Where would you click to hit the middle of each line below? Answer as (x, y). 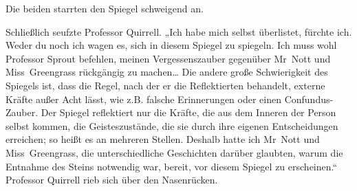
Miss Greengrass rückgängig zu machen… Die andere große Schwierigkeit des (167, 72)
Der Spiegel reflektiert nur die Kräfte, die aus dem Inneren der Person (188, 112)
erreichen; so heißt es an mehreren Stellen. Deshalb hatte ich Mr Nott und (163, 139)
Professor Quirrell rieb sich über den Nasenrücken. (112, 180)
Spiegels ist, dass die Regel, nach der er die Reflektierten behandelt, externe (165, 85)
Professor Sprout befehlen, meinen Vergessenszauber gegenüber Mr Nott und (168, 58)
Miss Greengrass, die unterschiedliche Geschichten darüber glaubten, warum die (174, 152)
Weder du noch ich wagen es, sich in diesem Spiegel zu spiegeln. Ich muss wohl (171, 45)
